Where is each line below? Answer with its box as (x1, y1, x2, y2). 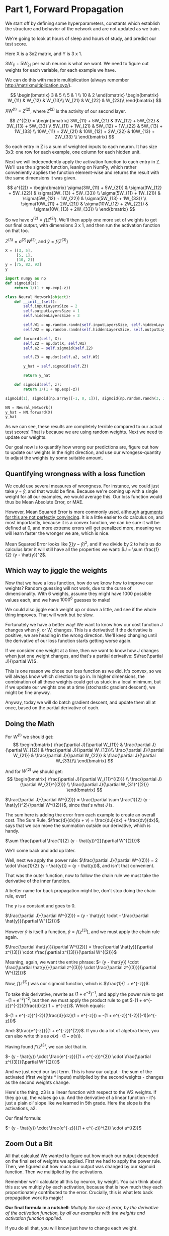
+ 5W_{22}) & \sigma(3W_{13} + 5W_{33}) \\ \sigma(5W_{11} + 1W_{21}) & (8, 190, 161, 196)
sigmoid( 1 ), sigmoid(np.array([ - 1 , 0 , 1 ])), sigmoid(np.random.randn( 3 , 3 (5, 396, 165, 401)
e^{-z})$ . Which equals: (55, 1002, 105, 1009)
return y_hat (23, 373, 51, 378)
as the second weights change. (5, 1079, 70, 1085)
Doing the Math (5, 719, 54, 728)
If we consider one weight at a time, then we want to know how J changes (5, 648, 159, 654)
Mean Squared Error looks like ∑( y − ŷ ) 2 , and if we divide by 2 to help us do (5, 540, 161, 547)
